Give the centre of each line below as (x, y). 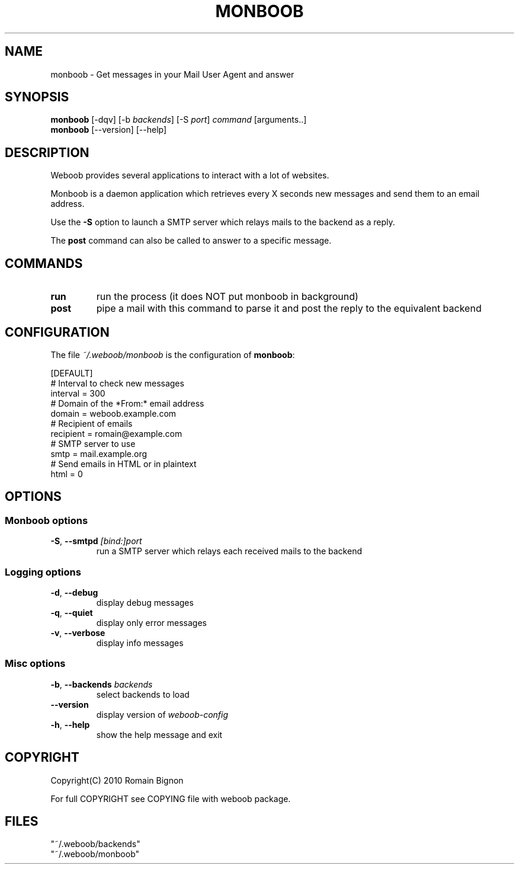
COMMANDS (44, 263)
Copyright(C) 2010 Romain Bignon (117, 780)
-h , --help (70, 724)
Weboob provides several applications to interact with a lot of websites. (190, 175)
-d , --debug (74, 592)
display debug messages (145, 602)
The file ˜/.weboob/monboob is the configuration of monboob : (173, 354)
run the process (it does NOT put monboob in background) (227, 297)
